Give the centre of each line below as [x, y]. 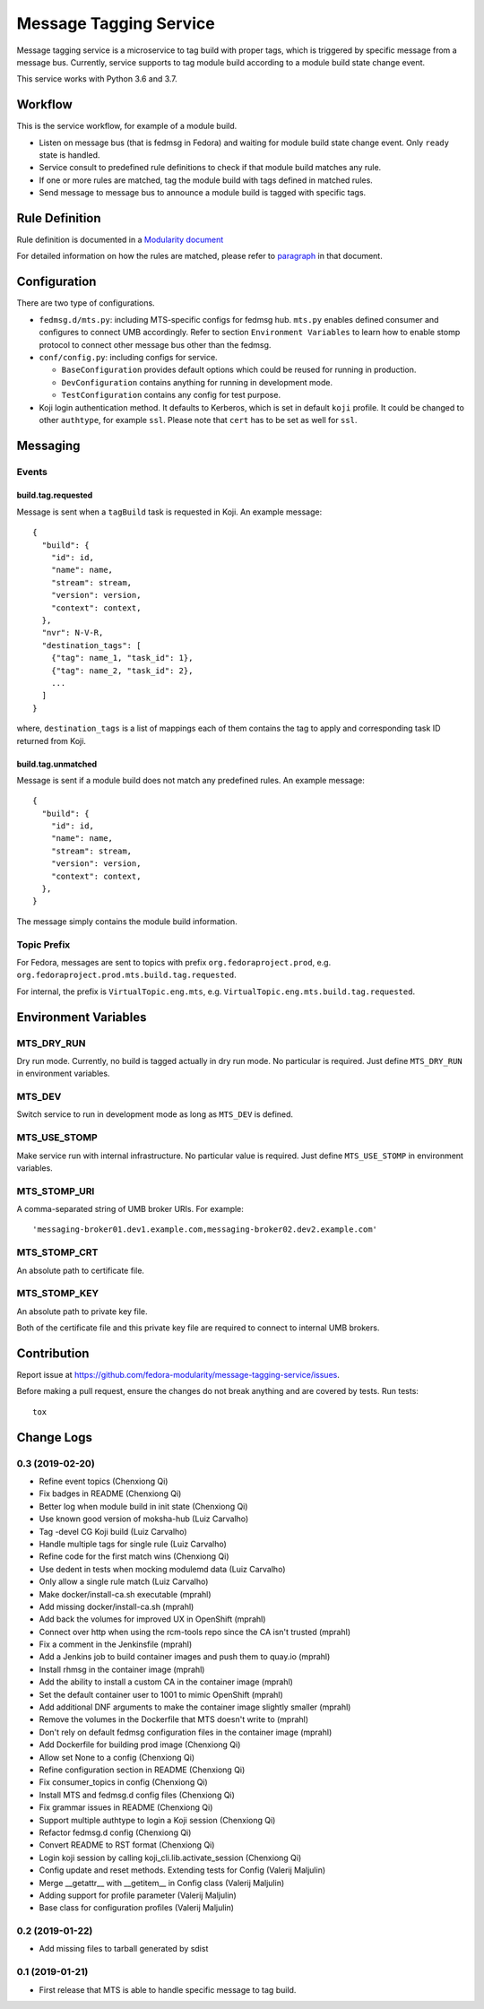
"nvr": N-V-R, [73, 633]
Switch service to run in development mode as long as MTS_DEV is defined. [155, 1114]
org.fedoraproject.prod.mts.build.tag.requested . [126, 975]
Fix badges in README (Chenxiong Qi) [110, 1494]
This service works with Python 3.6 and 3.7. [97, 79]
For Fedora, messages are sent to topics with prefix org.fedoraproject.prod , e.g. [174, 962]
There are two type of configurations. [86, 303]
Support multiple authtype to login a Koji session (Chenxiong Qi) [157, 1820]
